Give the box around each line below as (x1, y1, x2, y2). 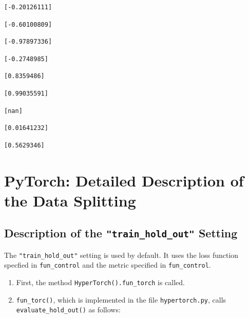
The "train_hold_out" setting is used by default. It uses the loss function (4, 249, 239, 260)
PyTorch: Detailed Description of (4, 170, 244, 191)
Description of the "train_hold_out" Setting (4, 225, 238, 241)
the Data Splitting (4, 190, 136, 211)
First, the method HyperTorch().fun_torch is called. (16, 277, 185, 287)
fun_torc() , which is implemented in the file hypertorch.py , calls (16, 294, 226, 305)
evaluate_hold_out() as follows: (16, 304, 121, 315)
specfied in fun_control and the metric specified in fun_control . (4, 259, 211, 270)
